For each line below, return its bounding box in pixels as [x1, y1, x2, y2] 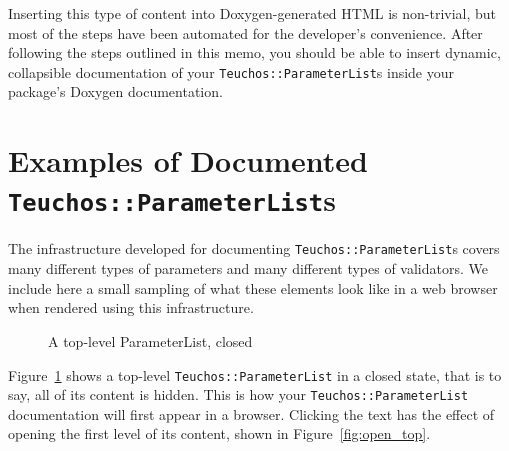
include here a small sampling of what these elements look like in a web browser [8, 277, 498, 298]
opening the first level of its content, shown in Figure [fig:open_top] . [8, 423, 431, 444]
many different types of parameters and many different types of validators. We [8, 258, 488, 279]
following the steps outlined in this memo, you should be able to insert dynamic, [8, 42, 501, 63]
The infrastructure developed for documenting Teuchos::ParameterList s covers [8, 238, 500, 259]
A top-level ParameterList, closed [48, 330, 253, 351]
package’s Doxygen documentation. [8, 81, 223, 102]
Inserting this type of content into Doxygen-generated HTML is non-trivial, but [8, 3, 497, 23]
